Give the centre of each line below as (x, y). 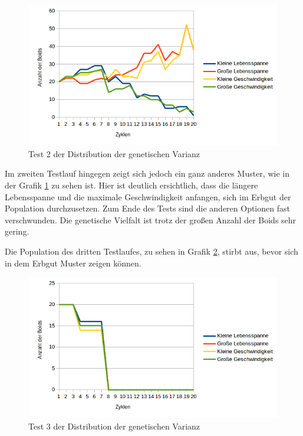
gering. (17, 231)
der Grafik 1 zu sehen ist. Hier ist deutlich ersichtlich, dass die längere (131, 185)
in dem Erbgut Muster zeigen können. (73, 263)
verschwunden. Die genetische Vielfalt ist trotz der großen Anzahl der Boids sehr (151, 219)
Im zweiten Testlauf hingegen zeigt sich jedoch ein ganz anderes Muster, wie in (147, 173)
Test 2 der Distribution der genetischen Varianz (114, 153)
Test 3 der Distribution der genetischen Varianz (114, 426)
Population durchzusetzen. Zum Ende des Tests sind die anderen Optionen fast (147, 208)
